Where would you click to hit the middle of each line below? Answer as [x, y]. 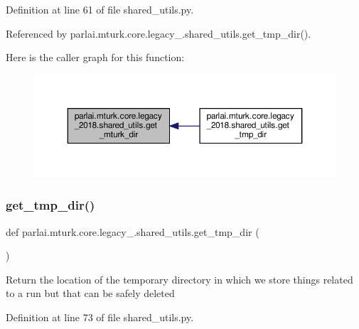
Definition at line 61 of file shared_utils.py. [100, 9]
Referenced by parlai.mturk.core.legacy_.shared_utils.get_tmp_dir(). [159, 33]
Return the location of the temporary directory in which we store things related [179, 279]
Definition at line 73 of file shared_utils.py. [100, 317]
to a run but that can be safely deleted [90, 293]
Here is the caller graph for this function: [95, 57]
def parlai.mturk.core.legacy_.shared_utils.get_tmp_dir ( [133, 231]
